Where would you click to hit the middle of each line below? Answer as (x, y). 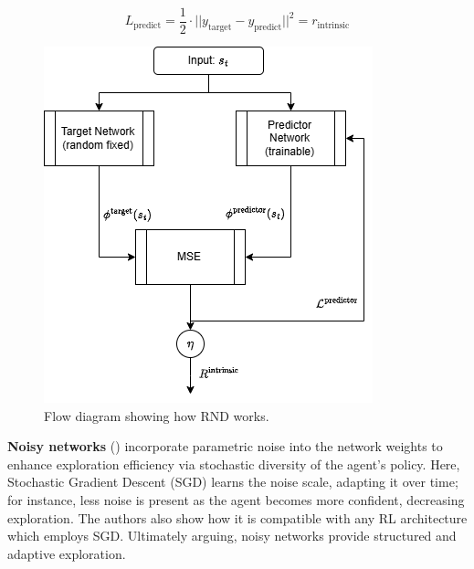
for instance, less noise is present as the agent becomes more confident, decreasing (236, 500)
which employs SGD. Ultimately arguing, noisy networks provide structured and (232, 536)
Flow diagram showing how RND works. (157, 415)
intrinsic (333, 25)
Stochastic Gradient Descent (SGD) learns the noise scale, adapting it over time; (233, 482)
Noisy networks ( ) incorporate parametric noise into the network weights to (225, 446)
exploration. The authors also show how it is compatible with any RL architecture (237, 517)
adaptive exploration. (67, 553)
